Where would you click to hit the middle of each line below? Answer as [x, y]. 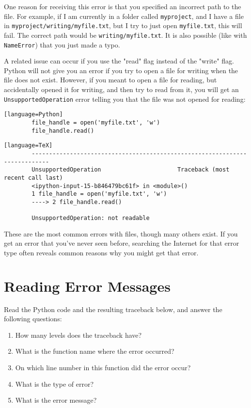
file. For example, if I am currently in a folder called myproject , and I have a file [124, 16]
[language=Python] [33, 115]
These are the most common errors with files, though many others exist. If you [121, 233]
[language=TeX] [28, 146]
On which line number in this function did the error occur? [103, 368]
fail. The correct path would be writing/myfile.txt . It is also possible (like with [125, 35]
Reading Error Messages [87, 286]
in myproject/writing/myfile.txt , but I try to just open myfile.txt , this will [123, 25]
